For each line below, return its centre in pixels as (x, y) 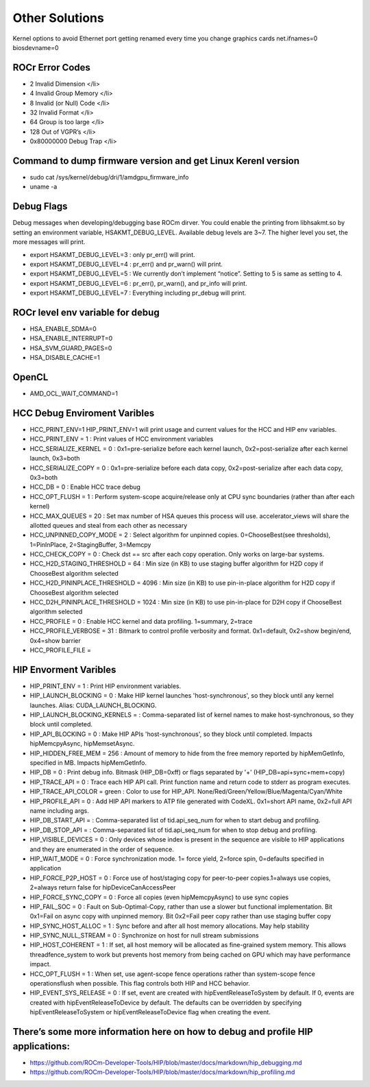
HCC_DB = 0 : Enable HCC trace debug (85, 487)
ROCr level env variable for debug (86, 312)
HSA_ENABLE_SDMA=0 (63, 329)
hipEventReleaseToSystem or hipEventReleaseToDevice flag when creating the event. (150, 1012)
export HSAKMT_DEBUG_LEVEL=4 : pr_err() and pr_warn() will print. (126, 264)
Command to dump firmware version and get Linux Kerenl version (156, 161)
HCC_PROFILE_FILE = (61, 650)
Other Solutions (58, 18)
